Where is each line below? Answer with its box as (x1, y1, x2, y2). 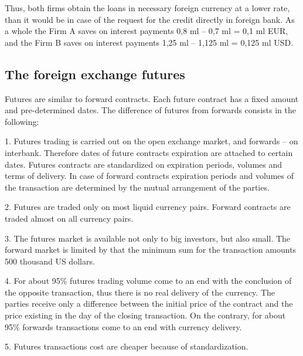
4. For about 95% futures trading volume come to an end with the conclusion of (5, 274, 292, 287)
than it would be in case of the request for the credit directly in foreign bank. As (5, 13, 295, 25)
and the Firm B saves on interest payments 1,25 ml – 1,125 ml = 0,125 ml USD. (5, 36, 294, 48)
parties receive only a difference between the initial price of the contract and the (5, 297, 293, 310)
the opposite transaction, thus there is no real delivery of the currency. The (5, 286, 275, 298)
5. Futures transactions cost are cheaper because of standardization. (5, 340, 248, 352)
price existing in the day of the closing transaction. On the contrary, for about (5, 309, 286, 321)
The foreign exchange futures (5, 65, 185, 83)
